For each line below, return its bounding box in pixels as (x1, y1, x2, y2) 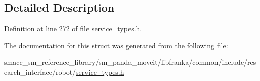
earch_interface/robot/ (4, 66, 76, 77)
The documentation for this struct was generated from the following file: (4, 40, 228, 50)
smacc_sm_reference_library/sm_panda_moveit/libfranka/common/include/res (4, 57, 256, 67)
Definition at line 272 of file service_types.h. (4, 23, 142, 34)
